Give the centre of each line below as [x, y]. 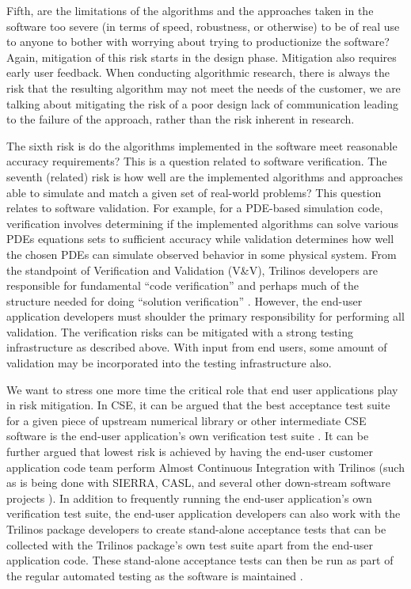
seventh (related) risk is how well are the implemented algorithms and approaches [205, 176]
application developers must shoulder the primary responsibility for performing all [205, 316]
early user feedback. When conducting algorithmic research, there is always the [198, 72]
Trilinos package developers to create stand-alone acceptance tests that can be [196, 529]
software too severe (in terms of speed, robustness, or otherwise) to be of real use [203, 26]
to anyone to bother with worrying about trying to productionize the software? [198, 42]
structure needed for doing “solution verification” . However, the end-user [185, 300]
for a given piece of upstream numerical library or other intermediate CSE [186, 420]
